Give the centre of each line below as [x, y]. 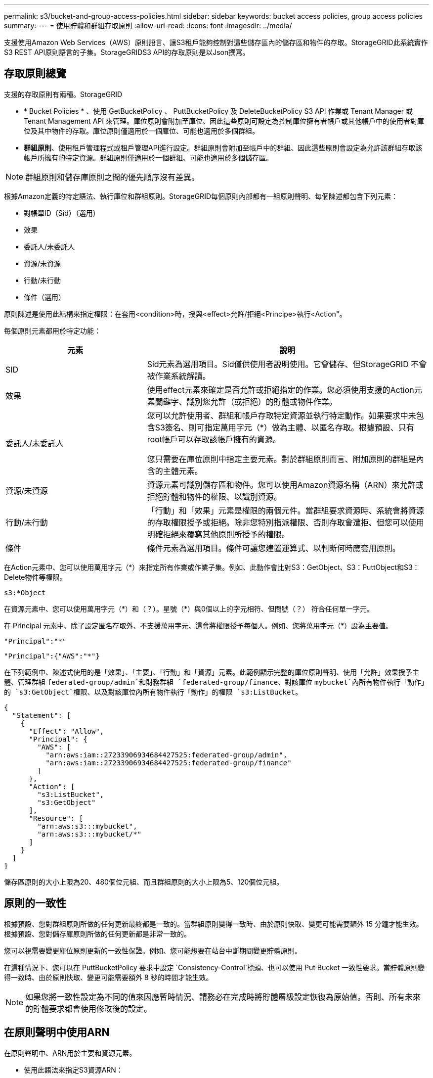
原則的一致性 [35, 903]
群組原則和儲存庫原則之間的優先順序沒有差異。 [112, 177]
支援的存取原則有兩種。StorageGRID [63, 94]
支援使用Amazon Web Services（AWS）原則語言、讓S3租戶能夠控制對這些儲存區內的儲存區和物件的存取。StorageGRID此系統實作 [216, 42]
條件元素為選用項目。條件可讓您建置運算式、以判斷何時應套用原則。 [274, 548]
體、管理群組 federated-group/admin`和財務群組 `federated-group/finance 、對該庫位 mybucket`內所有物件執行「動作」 [216, 682]
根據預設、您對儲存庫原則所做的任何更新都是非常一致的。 [97, 934]
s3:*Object [25, 592]
